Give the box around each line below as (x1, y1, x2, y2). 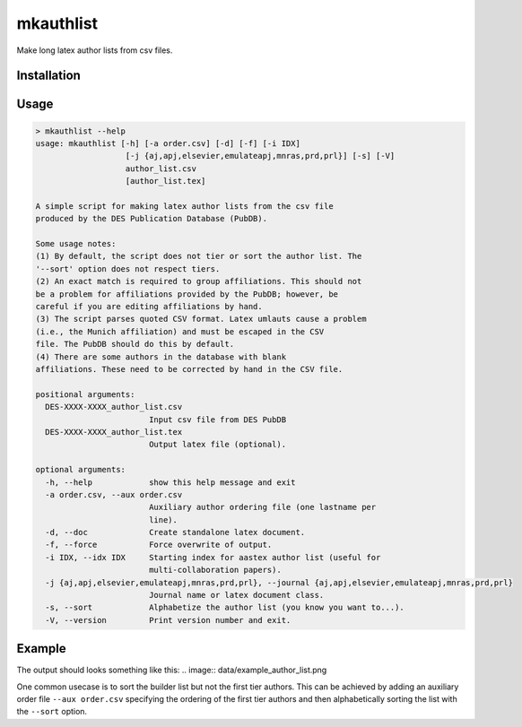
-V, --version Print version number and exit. (45, 615, 291, 625)
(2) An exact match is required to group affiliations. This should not (35, 276, 362, 287)
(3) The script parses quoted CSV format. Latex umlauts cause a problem (35, 314, 367, 325)
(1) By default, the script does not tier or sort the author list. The (35, 251, 362, 262)
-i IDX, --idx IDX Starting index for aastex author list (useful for (45, 552, 381, 562)
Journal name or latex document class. (148, 590, 325, 601)
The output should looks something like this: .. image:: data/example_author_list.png (16, 664, 327, 676)
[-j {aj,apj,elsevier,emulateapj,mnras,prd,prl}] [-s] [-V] (125, 151, 396, 161)
